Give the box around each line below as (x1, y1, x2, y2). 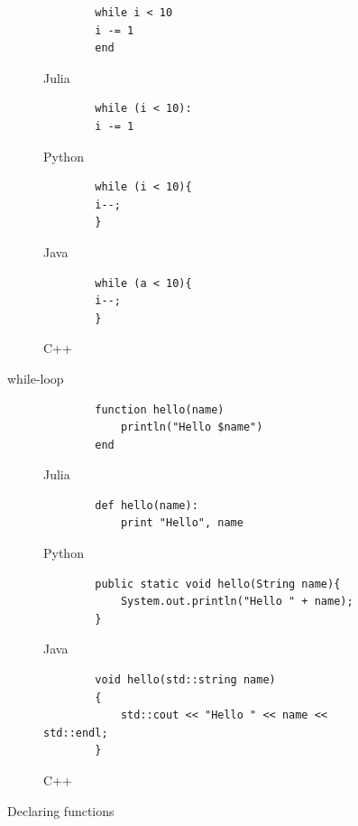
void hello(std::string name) (95, 673, 276, 687)
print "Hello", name (120, 516, 243, 530)
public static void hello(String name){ (95, 577, 341, 590)
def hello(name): (95, 498, 198, 512)
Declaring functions (7, 801, 115, 820)
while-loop (7, 368, 64, 387)
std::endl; (43, 726, 108, 739)
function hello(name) (95, 403, 225, 416)
